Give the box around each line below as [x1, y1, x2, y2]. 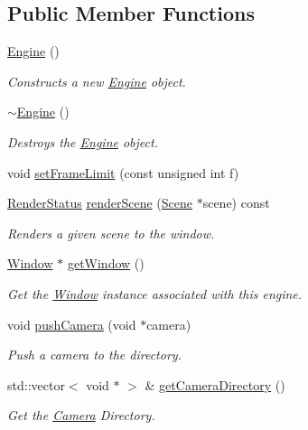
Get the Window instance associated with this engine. [7, 284, 303, 303]
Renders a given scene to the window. [7, 223, 215, 242]
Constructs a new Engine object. [7, 71, 186, 90]
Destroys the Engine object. [7, 132, 158, 151]
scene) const [202, 193, 270, 212]
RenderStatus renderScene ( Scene [7, 193, 192, 212]
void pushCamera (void [7, 314, 136, 333]
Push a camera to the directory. [7, 345, 182, 364]
